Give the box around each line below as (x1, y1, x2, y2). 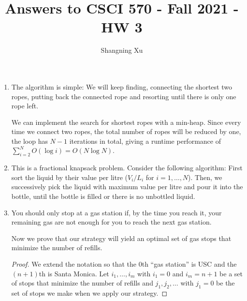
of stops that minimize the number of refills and (11, 278, 153, 288)
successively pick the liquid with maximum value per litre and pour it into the (11, 181, 243, 192)
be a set (219, 268, 243, 278)
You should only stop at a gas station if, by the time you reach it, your (11, 207, 222, 217)
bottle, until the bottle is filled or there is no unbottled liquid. (11, 191, 195, 201)
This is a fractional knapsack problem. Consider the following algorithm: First (11, 163, 243, 173)
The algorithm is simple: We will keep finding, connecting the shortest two (11, 81, 232, 91)
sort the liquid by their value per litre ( (11, 172, 128, 182)
